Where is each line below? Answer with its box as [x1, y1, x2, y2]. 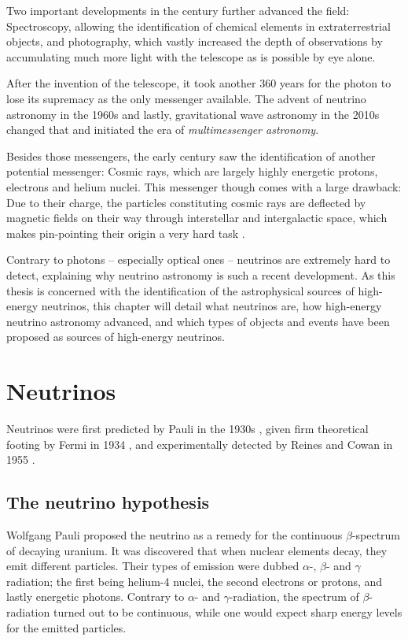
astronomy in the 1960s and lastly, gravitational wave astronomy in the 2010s [6, 106, 380, 122]
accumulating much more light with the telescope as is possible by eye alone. [6, 48, 376, 65]
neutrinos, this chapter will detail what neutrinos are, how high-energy [41, 298, 382, 314]
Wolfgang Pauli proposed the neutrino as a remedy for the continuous [6, 526, 343, 543]
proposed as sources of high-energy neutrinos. [6, 328, 225, 345]
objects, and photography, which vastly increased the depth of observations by [6, 33, 383, 50]
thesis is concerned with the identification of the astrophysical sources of [6, 282, 355, 298]
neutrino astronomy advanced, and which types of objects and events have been [6, 313, 390, 329]
